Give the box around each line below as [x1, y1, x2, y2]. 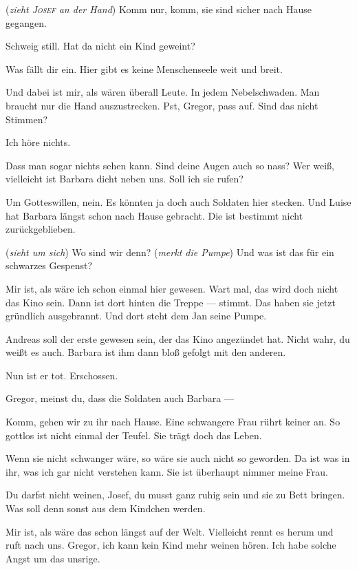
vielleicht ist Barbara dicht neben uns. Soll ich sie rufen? [6, 171, 244, 186]
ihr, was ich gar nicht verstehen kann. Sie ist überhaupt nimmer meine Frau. [6, 464, 328, 478]
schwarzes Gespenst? [6, 258, 93, 273]
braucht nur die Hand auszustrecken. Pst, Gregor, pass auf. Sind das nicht [6, 98, 318, 112]
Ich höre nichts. [6, 135, 71, 149]
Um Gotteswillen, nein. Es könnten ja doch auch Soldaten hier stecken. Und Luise [6, 194, 351, 209]
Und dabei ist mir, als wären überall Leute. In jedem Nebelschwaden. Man [6, 85, 320, 99]
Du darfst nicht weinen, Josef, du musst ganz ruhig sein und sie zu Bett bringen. [6, 487, 345, 502]
